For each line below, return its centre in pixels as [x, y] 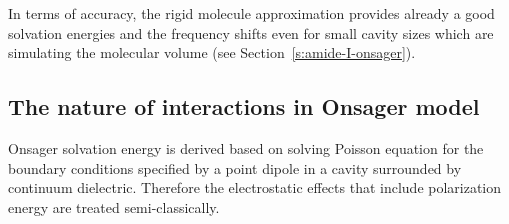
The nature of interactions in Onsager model [244, 106]
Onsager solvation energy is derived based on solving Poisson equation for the [246, 147]
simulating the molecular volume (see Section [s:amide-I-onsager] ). [212, 52]
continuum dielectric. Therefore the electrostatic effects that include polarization [255, 187]
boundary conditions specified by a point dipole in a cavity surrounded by [235, 167]
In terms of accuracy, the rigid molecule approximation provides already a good [251, 13]
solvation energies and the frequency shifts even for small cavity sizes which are [251, 32]
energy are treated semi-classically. [114, 206]
